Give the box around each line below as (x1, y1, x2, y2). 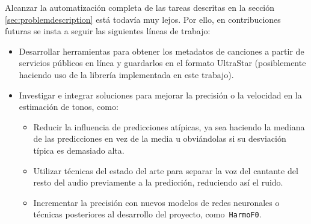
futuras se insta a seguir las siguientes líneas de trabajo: (5, 25, 211, 37)
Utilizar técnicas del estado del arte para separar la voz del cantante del (33, 164, 298, 177)
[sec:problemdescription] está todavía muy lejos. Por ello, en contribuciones (5, 13, 281, 25)
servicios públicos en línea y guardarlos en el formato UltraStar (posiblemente (19, 56, 306, 69)
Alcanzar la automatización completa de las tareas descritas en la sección (5, 1, 275, 13)
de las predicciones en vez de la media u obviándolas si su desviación (33, 132, 286, 145)
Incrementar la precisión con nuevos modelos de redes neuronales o (33, 196, 280, 208)
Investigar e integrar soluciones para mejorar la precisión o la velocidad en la (19, 88, 302, 101)
